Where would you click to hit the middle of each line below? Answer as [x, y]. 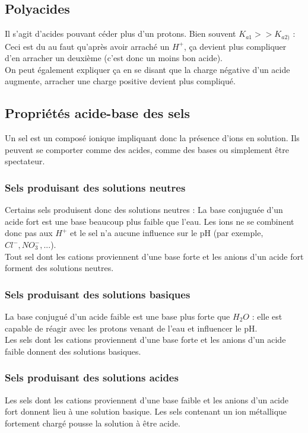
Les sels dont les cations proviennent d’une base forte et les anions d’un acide [145, 340]
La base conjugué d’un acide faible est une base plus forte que [118, 316]
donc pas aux [29, 233]
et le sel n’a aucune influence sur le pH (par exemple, [166, 233]
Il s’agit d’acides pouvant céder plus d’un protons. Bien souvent [120, 34]
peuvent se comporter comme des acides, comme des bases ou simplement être [147, 149]
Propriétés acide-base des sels [98, 113]
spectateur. [25, 161]
